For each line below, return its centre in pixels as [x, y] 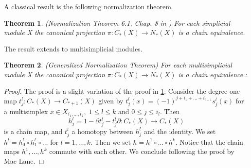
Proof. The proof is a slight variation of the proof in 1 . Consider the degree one [122, 91]
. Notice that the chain [209, 142]
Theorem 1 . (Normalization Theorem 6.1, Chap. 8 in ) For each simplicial [117, 23]
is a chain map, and [33, 131]
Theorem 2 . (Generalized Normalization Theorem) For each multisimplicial [118, 65]
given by [111, 100]
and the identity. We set [180, 131]
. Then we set [111, 142]
